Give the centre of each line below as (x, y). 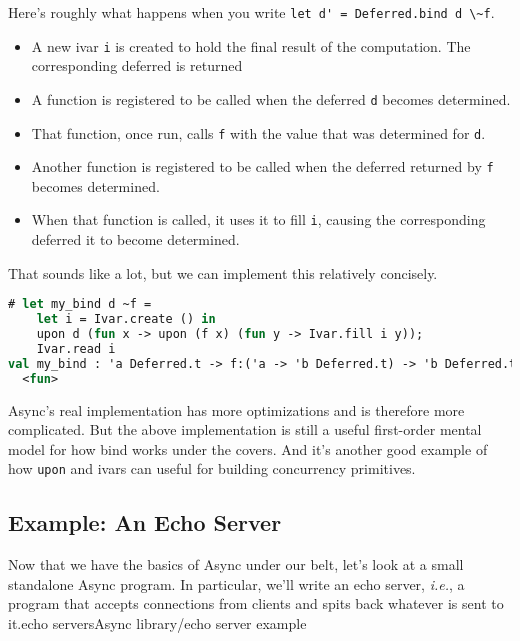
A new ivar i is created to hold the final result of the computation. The (251, 45)
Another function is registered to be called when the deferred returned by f (262, 166)
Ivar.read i (76, 348)
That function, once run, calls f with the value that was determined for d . (258, 132)
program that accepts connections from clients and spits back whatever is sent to (256, 603)
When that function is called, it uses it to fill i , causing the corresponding (258, 219)
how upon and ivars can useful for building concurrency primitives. (212, 468)
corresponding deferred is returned (137, 65)
